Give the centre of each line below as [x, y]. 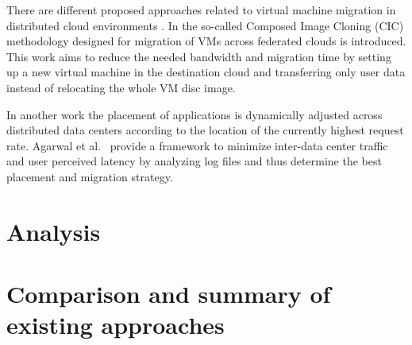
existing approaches [116, 325]
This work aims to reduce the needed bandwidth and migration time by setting [199, 56]
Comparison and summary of [169, 294]
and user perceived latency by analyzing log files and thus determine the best [194, 161]
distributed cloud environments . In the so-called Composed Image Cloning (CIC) [205, 25]
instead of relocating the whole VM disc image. [121, 87]
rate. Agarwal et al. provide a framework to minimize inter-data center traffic [197, 145]
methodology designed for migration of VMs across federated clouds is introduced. [206, 41]
